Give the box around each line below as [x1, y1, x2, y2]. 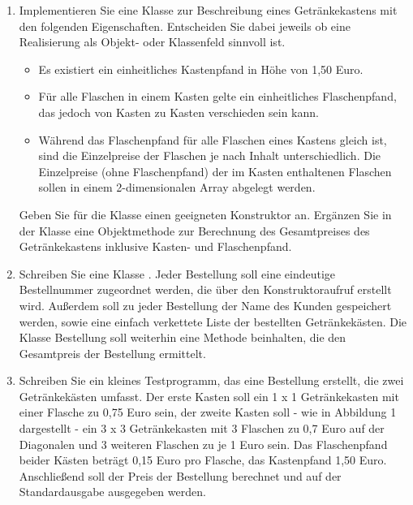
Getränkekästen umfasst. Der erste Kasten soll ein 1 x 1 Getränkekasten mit [19, 387, 399, 404]
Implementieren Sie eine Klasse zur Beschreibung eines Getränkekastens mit [19, 2, 398, 18]
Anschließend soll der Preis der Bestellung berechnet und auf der [19, 467, 342, 484]
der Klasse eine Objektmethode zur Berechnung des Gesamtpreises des [19, 222, 370, 239]
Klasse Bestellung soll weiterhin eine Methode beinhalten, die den [19, 329, 346, 346]
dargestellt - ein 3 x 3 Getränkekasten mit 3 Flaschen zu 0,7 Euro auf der [19, 420, 385, 437]
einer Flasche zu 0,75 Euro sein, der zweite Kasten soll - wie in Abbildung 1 [19, 404, 397, 421]
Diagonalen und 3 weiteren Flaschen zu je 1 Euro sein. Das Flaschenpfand [19, 435, 388, 452]
